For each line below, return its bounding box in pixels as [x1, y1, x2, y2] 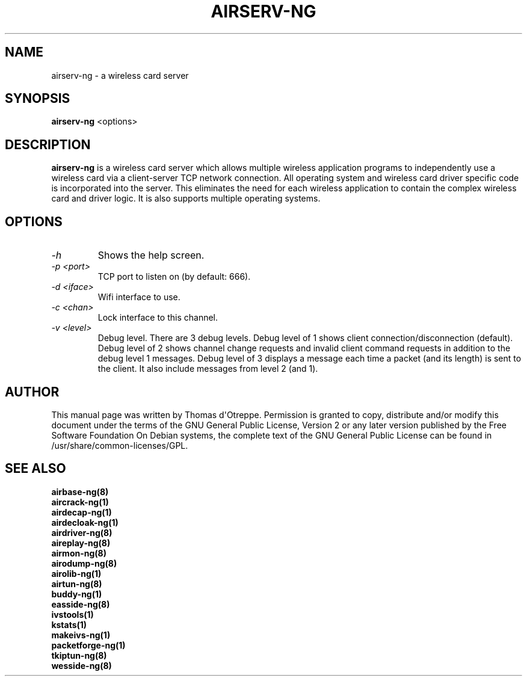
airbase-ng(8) [51, 486, 109, 497]
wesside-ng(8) [51, 660, 112, 671]
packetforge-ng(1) [51, 639, 126, 650]
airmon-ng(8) [51, 547, 106, 558]
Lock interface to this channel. [97, 312, 218, 323]
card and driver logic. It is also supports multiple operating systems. [51, 193, 321, 204]
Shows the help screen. [97, 249, 205, 262]
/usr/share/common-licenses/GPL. [51, 440, 188, 451]
